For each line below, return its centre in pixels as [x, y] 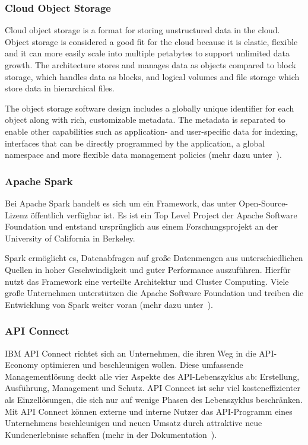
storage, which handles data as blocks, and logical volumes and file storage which [152, 76]
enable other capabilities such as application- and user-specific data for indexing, [151, 131]
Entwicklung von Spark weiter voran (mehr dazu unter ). [109, 304]
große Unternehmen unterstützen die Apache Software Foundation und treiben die [154, 293]
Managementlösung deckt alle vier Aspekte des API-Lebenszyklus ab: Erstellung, [152, 376]
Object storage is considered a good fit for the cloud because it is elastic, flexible [151, 41]
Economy [22, 365]
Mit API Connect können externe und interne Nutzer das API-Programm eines [149, 411]
